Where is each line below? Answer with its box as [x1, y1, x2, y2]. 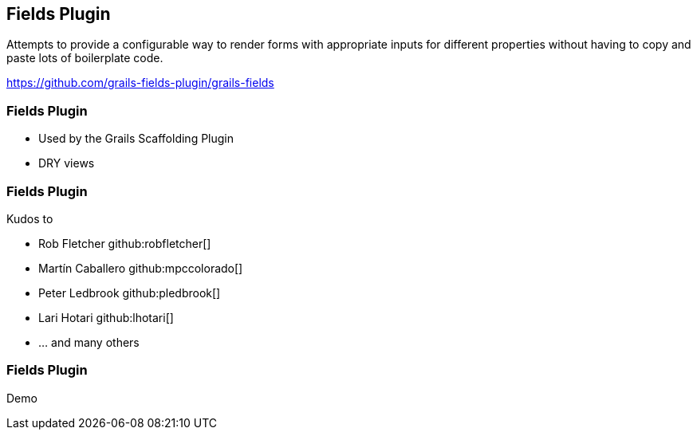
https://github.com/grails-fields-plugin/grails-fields [6, 76, 274, 90]
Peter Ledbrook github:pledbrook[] [38, 285, 221, 300]
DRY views [38, 156, 95, 171]
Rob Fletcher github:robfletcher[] [38, 236, 211, 250]
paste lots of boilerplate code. [6, 51, 163, 65]
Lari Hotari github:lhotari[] [38, 310, 174, 324]
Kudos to [6, 211, 53, 226]
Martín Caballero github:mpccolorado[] [38, 261, 243, 275]
